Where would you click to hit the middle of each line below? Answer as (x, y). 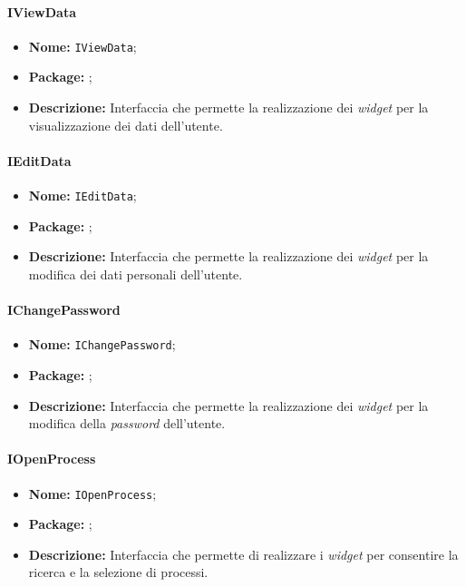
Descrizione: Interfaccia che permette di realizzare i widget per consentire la (243, 554)
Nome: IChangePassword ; (102, 344)
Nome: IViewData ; (83, 46)
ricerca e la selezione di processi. (118, 572)
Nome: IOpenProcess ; (92, 493)
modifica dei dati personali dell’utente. (136, 274)
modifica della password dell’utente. (127, 423)
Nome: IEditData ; (83, 196)
